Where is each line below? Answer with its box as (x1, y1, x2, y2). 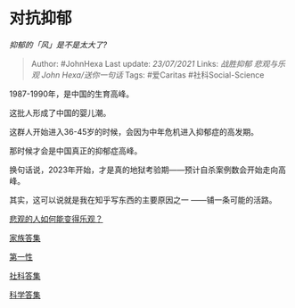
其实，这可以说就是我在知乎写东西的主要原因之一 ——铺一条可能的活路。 (9, 194, 277, 205)
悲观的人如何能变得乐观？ (9, 213, 103, 224)
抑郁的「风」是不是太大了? (9, 39, 108, 50)
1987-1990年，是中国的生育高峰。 (9, 88, 135, 99)
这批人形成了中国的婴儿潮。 (9, 107, 111, 118)
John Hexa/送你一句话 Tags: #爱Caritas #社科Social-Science (41, 69, 265, 80)
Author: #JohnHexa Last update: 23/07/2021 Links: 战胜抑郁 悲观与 (30, 58, 278, 69)
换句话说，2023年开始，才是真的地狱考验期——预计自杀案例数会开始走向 (9, 164, 279, 175)
